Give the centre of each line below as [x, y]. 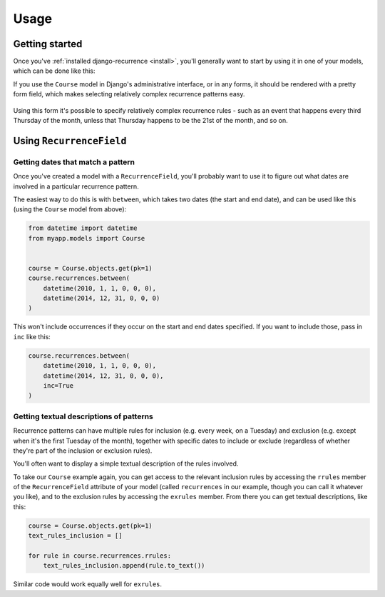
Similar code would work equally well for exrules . [88, 584]
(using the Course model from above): [70, 209]
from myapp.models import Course [87, 238]
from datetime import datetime [83, 228]
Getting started [48, 44]
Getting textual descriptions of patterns [83, 416]
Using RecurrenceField [70, 140]
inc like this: [32, 336]
